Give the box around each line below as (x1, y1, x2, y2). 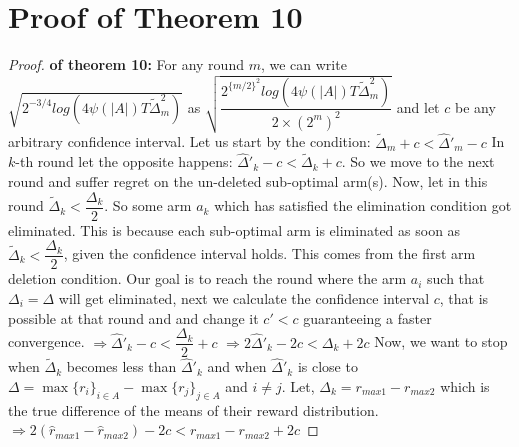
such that (427, 268, 485, 289)
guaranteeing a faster (303, 307, 432, 328)
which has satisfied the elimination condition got (214, 195, 512, 216)
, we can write (260, 54, 347, 75)
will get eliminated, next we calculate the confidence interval (58, 287, 430, 308)
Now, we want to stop (374, 331, 508, 352)
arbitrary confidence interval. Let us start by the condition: (8, 131, 371, 152)
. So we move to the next (341, 151, 495, 172)
